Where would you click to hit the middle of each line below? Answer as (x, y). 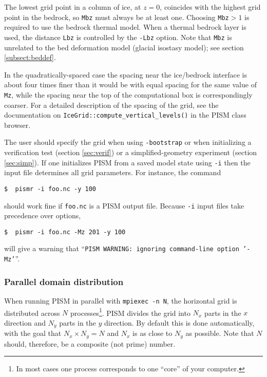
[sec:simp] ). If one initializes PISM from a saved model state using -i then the (127, 162)
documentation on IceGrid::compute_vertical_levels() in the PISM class (125, 115)
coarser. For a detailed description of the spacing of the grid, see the (111, 105)
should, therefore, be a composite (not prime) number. (90, 343)
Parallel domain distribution (64, 281)
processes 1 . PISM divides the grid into (130, 312)
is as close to (152, 333)
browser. (17, 125)
